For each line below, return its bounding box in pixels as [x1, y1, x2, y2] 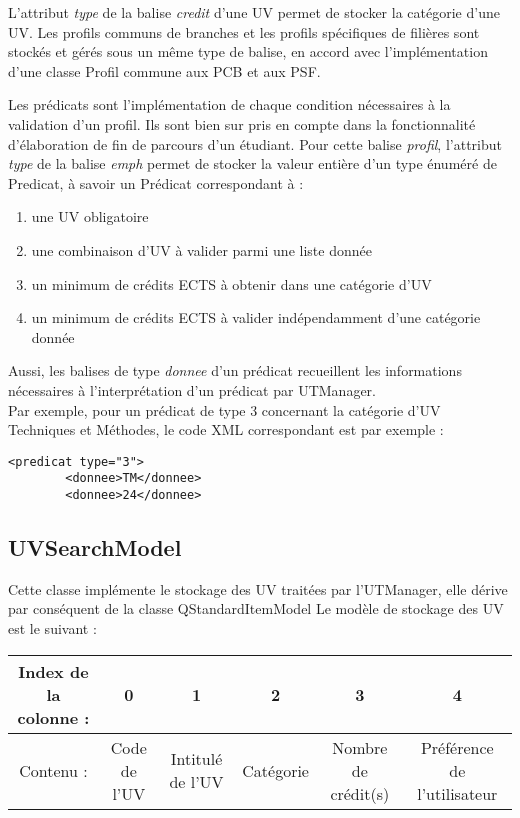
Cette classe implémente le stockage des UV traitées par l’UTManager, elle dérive [8, 578, 508, 599]
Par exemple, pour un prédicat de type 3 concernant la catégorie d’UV [8, 399, 441, 420]
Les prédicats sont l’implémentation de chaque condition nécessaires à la [8, 94, 451, 115]
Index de [18, 659, 89, 683]
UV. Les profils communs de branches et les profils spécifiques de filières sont [8, 21, 480, 42]
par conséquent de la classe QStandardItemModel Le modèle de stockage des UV [8, 598, 504, 619]
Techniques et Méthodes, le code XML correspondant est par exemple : [8, 419, 444, 440]
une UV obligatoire [31, 206, 149, 227]
